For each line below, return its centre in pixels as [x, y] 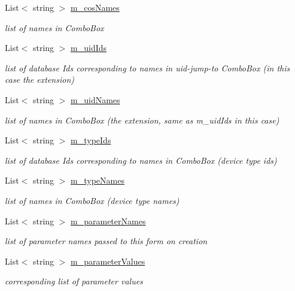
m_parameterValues [108, 261]
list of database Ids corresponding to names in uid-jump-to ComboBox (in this [147, 67]
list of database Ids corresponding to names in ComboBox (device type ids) [141, 160]
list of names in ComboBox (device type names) [92, 200]
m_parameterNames [108, 220]
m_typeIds [91, 140]
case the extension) [39, 79]
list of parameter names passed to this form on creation [106, 241]
